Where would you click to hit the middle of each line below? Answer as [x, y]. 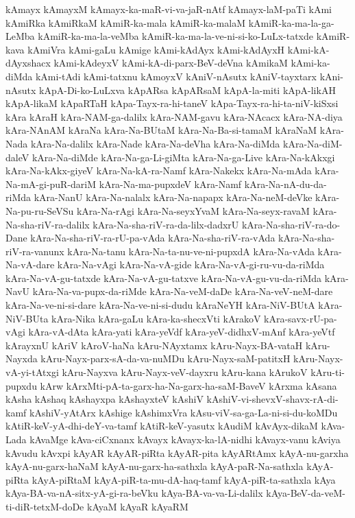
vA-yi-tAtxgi [32, 372]
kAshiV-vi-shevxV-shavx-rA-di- [272, 399]
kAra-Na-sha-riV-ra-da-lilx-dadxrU [166, 224]
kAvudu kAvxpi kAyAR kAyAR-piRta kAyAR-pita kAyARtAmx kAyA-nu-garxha [177, 452]
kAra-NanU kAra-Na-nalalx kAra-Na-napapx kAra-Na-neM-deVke [173, 197]
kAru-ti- [328, 372]
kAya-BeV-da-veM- [306, 493]
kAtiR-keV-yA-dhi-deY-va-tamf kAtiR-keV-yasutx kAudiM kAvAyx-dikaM [162, 426]
